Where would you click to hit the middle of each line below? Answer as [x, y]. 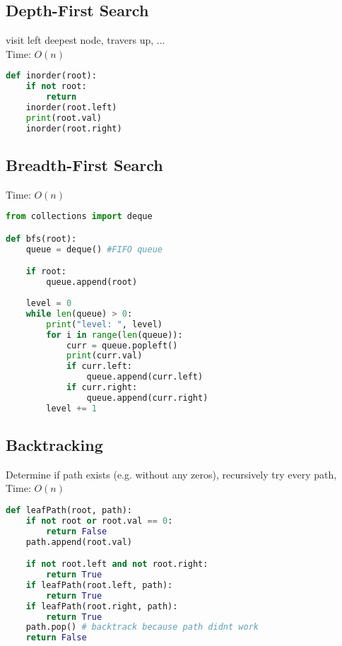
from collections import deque [79, 217]
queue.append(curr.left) [145, 377]
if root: [46, 272]
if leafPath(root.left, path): [99, 585]
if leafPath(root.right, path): [102, 606]
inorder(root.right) [74, 128]
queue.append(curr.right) [147, 398]
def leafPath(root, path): [69, 511]
